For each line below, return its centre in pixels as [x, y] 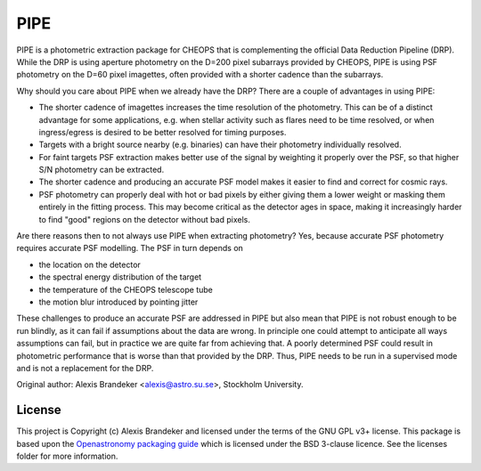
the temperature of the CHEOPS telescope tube [126, 289]
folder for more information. [67, 456]
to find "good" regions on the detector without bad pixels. [145, 219]
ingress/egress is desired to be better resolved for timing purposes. [163, 132]
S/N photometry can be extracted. [102, 170]
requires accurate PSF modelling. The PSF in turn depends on [130, 248]
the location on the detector [90, 264]
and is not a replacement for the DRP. [85, 368]
